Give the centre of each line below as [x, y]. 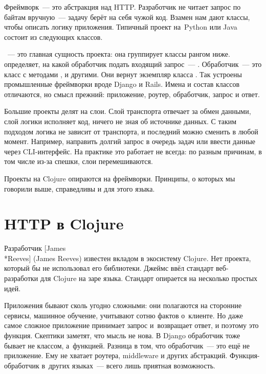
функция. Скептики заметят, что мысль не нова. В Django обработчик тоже [122, 335]
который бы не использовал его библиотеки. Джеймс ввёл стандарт [109, 268]
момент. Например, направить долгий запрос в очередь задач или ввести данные [130, 141]
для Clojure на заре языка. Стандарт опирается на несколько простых [149, 278]
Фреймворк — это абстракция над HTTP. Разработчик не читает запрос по [123, 7]
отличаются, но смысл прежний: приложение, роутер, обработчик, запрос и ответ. [132, 94]
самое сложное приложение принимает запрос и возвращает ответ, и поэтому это [131, 325]
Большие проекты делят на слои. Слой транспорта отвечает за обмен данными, [128, 111]
